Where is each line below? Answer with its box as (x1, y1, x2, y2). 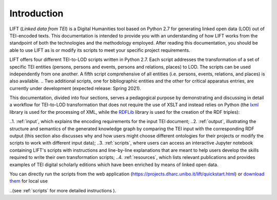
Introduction (9, 8, 64, 19)
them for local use (9, 178, 48, 184)
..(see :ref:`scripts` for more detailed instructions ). (9, 187, 116, 193)
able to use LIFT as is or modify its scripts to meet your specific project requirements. (9, 47, 190, 53)
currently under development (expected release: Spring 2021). (9, 85, 141, 91)
